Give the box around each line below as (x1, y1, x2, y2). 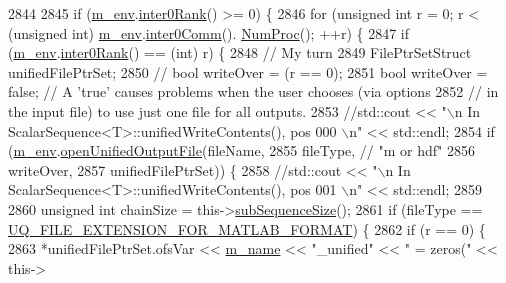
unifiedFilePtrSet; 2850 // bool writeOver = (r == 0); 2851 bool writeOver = (8, 61, 488, 82)
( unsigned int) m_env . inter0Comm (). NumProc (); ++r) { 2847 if (8, 22, 410, 43)
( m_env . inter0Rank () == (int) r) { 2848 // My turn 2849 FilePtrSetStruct (8, 42, 472, 63)
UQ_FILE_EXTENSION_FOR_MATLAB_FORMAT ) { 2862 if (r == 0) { (8, 218, 486, 239)
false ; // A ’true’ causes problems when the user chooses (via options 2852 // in (8, 81, 499, 102)
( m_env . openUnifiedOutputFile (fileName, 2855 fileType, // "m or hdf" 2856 (8, 140, 475, 161)
